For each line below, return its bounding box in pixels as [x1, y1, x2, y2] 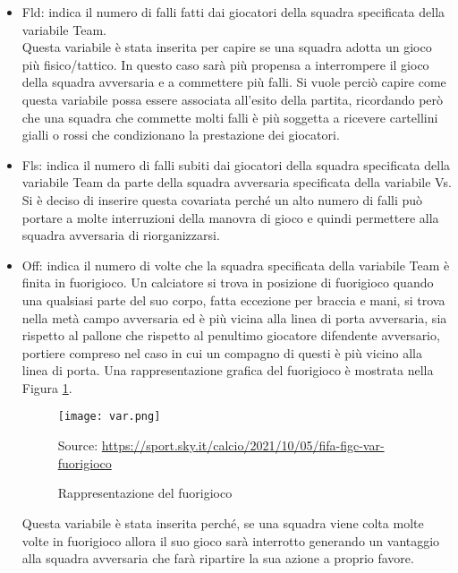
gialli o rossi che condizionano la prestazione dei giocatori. [21, 125, 340, 144]
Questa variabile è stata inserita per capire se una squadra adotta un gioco [21, 38, 432, 56]
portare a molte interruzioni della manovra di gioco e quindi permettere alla [21, 208, 439, 227]
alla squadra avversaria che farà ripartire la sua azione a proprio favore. [21, 549, 414, 568]
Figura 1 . [21, 378, 72, 397]
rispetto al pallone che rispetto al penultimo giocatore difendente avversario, [21, 326, 440, 345]
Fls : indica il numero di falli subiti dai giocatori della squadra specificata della [21, 155, 451, 174]
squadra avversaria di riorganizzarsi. [21, 226, 220, 244]
